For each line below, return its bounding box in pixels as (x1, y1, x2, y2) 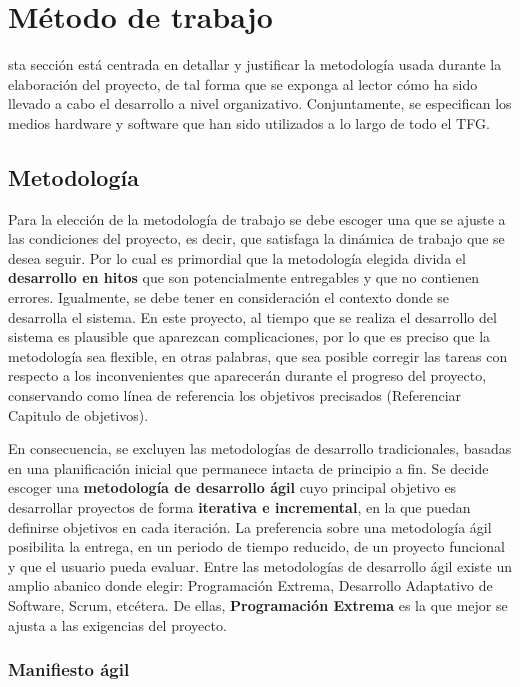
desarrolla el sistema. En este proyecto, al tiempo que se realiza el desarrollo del (8, 306, 497, 327)
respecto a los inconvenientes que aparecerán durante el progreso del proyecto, (8, 365, 487, 386)
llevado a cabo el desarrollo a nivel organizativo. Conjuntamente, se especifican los (8, 93, 512, 114)
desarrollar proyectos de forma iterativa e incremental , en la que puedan (8, 497, 471, 518)
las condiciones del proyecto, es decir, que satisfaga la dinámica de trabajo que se (8, 228, 505, 249)
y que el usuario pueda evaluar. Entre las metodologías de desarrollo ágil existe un (8, 555, 512, 576)
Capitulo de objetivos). (8, 404, 149, 425)
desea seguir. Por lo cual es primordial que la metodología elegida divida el (8, 247, 466, 268)
